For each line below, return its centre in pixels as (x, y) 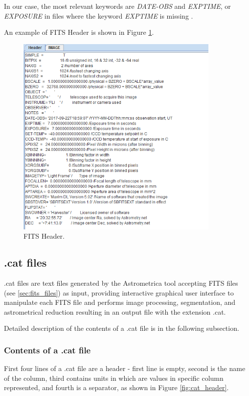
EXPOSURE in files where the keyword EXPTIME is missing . (99, 15)
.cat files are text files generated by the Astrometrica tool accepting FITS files (121, 283)
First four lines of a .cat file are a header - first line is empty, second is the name (125, 368)
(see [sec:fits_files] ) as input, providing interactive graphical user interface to (119, 292)
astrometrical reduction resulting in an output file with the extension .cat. (115, 311)
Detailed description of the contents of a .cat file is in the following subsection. (122, 328)
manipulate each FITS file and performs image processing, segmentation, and (120, 302)
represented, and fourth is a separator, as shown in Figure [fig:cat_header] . (116, 387)
